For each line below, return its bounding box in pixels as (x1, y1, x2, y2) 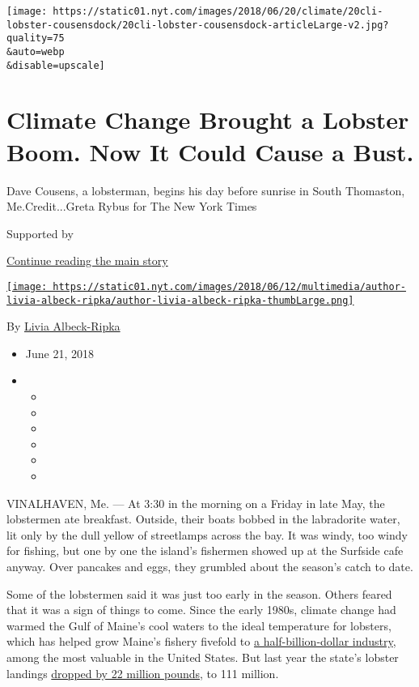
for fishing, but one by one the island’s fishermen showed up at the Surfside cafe (6, 542, 404, 559)
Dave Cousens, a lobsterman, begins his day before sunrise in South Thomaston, (6, 181, 405, 198)
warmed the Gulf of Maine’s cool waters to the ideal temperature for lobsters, (6, 617, 391, 634)
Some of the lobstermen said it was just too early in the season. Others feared (6, 585, 392, 602)
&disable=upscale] (6, 59, 105, 71)
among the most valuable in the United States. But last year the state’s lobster (6, 648, 399, 665)
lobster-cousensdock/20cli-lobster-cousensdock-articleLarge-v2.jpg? (6, 19, 389, 31)
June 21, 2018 (25, 344, 94, 361)
